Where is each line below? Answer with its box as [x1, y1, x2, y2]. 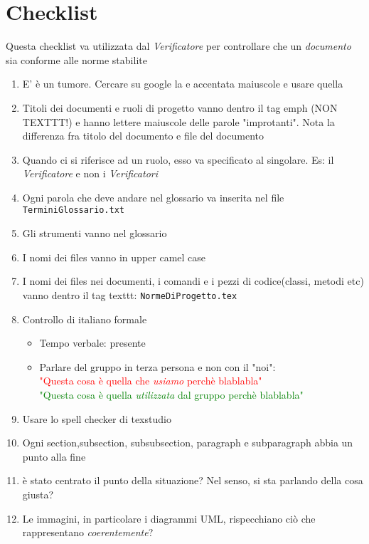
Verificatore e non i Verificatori [22, 166, 159, 181]
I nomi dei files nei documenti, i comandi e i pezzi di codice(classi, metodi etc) [22, 273, 364, 288]
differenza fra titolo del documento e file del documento [22, 128, 264, 143]
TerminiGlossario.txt [22, 205, 124, 216]
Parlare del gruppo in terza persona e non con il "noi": [39, 359, 276, 374]
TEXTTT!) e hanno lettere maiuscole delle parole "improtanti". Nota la [22, 114, 335, 129]
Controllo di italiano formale [22, 311, 147, 326]
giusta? [22, 486, 54, 501]
